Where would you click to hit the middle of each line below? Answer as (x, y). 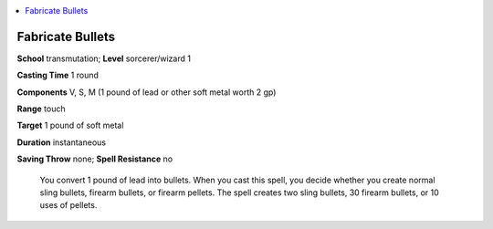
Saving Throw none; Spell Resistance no (95, 159)
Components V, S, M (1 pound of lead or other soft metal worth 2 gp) (147, 92)
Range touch (41, 109)
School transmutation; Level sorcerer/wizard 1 (104, 58)
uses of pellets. (68, 205)
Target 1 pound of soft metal (70, 125)
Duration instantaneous (62, 142)
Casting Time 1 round (58, 75)
